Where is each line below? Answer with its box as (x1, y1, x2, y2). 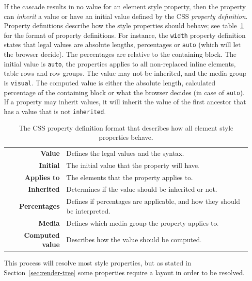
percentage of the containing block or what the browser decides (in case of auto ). (4, 87, 245, 97)
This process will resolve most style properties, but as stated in (4, 258, 191, 268)
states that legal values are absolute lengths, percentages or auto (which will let (4, 39, 241, 50)
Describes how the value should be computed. (66, 234, 202, 245)
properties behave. (99, 132, 153, 142)
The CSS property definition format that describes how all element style (18, 122, 234, 132)
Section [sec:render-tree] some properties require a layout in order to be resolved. (4, 267, 245, 277)
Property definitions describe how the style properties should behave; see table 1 (4, 20, 244, 31)
